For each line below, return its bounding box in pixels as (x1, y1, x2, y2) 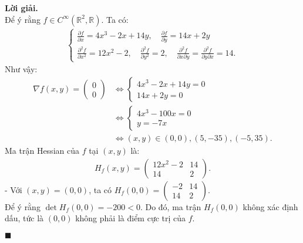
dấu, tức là (5, 212, 44, 224)
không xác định (243, 200, 298, 212)
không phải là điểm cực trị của (75, 212, 186, 224)
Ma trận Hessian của (5, 144, 79, 157)
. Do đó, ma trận (140, 200, 201, 212)
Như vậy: (5, 63, 38, 75)
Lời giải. (5, 2, 38, 14)
